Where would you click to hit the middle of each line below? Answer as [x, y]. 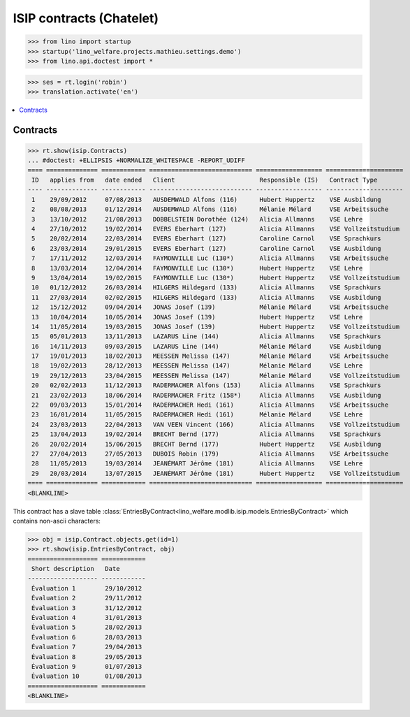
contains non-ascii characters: [57, 521]
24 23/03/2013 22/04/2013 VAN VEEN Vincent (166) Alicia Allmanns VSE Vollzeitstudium [215, 424]
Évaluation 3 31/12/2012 [87, 608]
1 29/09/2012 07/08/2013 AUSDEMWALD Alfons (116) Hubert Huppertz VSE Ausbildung [206, 200]
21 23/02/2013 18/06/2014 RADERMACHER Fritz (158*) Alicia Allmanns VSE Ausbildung [206, 395]
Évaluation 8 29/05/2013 [87, 657]
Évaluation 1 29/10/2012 [87, 588]
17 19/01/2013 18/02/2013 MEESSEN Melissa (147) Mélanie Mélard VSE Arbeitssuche [210, 356]
